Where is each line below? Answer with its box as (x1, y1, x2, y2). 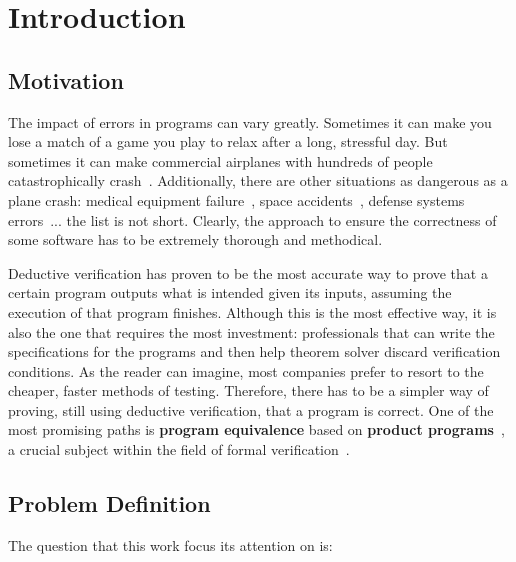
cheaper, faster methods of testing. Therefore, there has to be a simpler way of (8, 380, 489, 401)
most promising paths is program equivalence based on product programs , (8, 419, 505, 440)
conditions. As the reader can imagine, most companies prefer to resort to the (8, 360, 484, 381)
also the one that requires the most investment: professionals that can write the (8, 321, 495, 342)
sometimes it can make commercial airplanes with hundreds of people (8, 150, 433, 171)
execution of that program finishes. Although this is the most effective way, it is (8, 301, 497, 322)
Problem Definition (8, 488, 211, 519)
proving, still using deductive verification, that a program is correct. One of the (8, 399, 494, 420)
